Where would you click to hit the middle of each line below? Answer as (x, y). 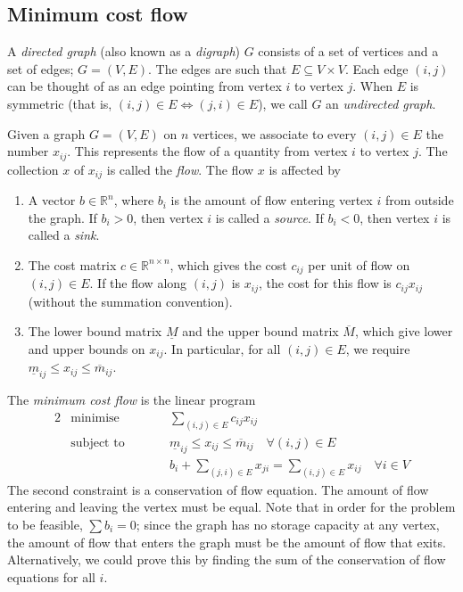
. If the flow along (138, 283)
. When (372, 86)
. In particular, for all (222, 348)
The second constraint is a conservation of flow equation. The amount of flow (218, 489)
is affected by (305, 169)
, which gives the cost (228, 264)
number (28, 151)
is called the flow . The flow (180, 169)
